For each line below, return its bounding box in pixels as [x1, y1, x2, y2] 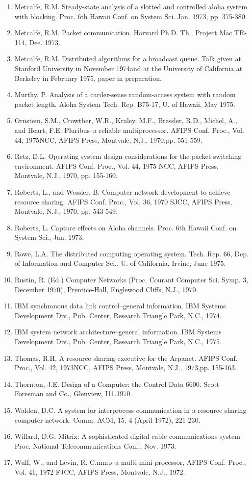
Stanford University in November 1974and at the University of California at [14, 63, 243, 73]
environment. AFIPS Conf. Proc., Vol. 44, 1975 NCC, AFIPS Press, [14, 160, 219, 171]
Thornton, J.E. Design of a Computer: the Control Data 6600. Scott [14, 379, 220, 389]
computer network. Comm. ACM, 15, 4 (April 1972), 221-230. [14, 414, 201, 425]
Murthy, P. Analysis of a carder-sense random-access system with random [14, 89, 236, 100]
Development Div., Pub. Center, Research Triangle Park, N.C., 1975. [14, 336, 222, 347]
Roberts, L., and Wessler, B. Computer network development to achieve [14, 186, 230, 197]
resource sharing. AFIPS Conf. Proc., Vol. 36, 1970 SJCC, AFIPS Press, [14, 196, 232, 206]
